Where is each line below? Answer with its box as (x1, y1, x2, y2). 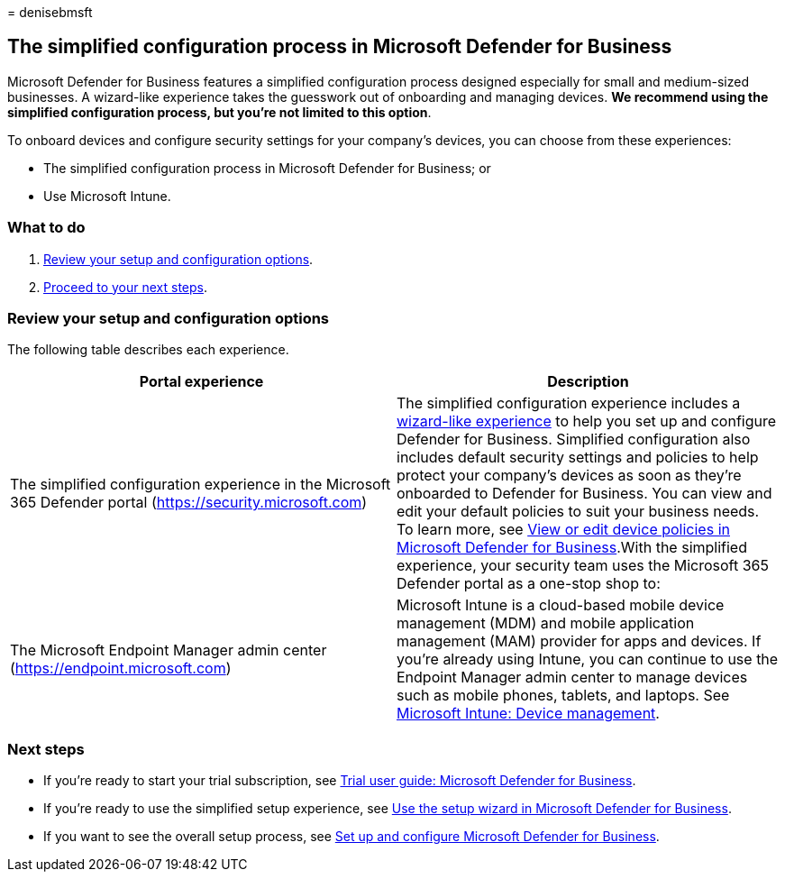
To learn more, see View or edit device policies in (397, 520, 730, 539)
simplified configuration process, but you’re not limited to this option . (7, 104, 432, 120)
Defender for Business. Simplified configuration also (397, 430, 751, 449)
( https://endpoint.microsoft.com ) (10, 659, 232, 678)
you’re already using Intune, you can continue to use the (397, 650, 779, 669)
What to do (7, 218, 86, 237)
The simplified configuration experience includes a (397, 394, 741, 413)
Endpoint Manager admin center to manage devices (397, 668, 748, 687)
